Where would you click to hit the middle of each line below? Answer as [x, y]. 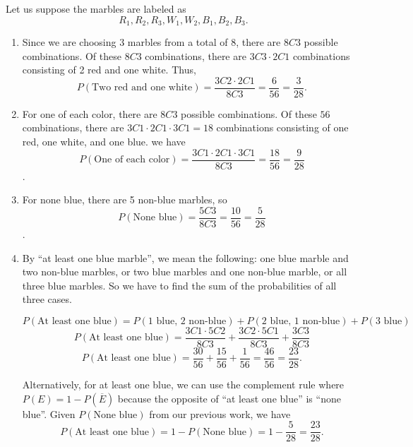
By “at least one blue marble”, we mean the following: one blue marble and [185, 257]
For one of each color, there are [90, 113]
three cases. [47, 299]
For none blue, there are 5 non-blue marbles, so [125, 199]
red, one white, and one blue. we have [104, 142]
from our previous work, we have [220, 413]
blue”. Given [49, 413]
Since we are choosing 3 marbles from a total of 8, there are [151, 42]
